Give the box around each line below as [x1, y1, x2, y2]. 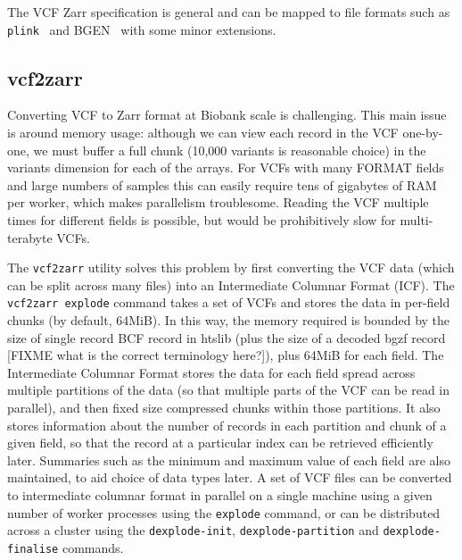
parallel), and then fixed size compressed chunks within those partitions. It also [7, 398, 441, 417]
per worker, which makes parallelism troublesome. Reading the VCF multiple [7, 193, 429, 212]
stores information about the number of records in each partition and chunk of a [7, 415, 447, 434]
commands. [62, 538, 124, 556]
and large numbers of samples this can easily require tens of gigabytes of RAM [7, 175, 437, 194]
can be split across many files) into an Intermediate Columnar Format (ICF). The [7, 275, 455, 294]
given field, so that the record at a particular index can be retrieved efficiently [7, 433, 433, 452]
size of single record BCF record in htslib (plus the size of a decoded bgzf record [7, 328, 446, 347]
